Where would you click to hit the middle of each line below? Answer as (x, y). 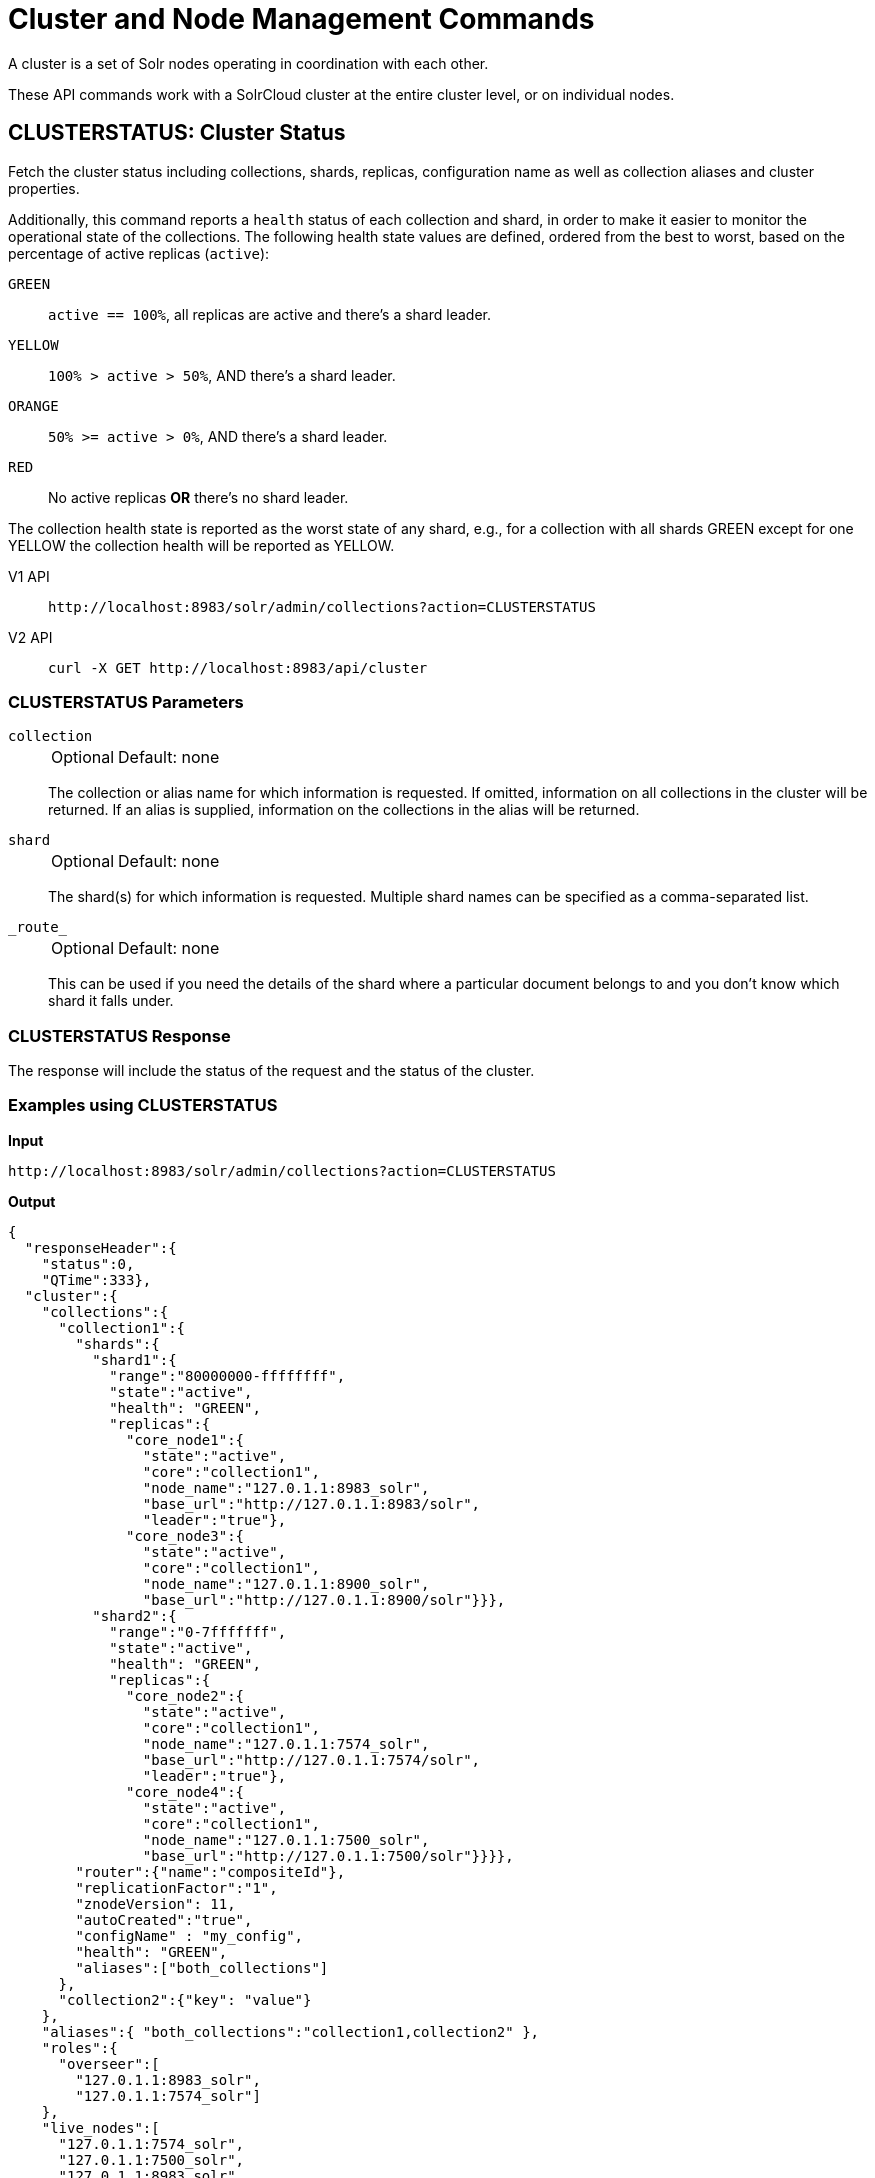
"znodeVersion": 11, (155, 1903)
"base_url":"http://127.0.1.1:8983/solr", (311, 1503)
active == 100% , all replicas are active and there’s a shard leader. (269, 314)
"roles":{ (79, 2047)
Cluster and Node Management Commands (301, 19)
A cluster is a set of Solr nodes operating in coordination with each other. (248, 63)
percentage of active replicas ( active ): (139, 253)
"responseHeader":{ (100, 1247)
